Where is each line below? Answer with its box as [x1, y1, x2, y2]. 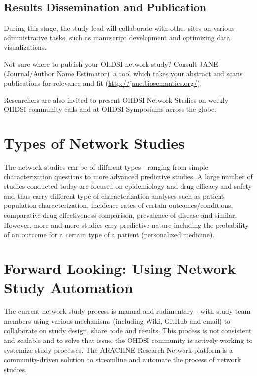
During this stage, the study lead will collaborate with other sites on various [4, 23, 235, 33]
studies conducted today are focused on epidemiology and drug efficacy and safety [4, 181, 252, 191]
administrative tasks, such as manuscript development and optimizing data [4, 32, 230, 42]
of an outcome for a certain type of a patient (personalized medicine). [4, 229, 215, 239]
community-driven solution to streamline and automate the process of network [4, 354, 241, 365]
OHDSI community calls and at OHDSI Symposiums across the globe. [4, 104, 217, 114]
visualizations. [4, 42, 47, 52]
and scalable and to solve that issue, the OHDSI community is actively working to [4, 335, 253, 345]
